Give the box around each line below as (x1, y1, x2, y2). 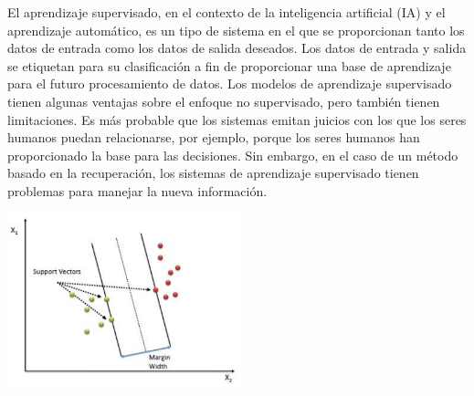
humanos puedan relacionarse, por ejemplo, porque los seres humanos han (7, 128, 420, 147)
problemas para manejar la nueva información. (7, 181, 268, 200)
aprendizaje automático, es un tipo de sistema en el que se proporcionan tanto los (7, 20, 465, 39)
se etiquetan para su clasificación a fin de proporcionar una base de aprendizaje (7, 56, 451, 75)
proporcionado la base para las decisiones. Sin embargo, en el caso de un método (7, 145, 458, 164)
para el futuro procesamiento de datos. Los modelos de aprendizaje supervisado (7, 74, 452, 93)
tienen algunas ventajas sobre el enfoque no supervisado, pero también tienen (7, 91, 440, 110)
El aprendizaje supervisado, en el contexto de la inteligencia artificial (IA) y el (7, 3, 446, 21)
